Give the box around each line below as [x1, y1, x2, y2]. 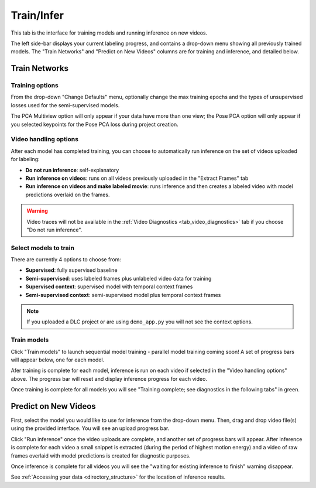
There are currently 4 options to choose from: [11, 256, 121, 263]
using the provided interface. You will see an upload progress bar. [11, 425, 170, 432]
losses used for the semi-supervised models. [11, 101, 120, 108]
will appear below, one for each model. [11, 356, 105, 363]
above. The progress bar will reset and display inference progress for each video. [11, 375, 208, 382]
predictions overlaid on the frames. [25, 191, 110, 198]
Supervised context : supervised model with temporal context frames [25, 283, 193, 290]
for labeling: [11, 156, 40, 163]
